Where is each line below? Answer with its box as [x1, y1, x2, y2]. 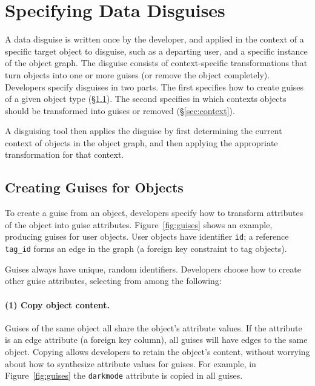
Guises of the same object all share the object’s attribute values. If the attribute [5, 321, 302, 334]
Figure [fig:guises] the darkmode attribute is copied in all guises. [5, 369, 243, 382]
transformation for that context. [5, 148, 124, 161]
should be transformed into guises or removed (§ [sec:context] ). [5, 104, 235, 117]
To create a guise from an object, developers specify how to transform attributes [5, 206, 303, 219]
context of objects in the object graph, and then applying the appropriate [5, 136, 278, 149]
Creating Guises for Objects [5, 178, 184, 197]
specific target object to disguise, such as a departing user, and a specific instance [5, 44, 308, 57]
